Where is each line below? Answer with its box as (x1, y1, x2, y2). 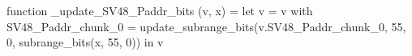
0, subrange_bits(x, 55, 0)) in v (6, 34, 164, 50)
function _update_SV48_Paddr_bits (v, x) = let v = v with (6, 2, 313, 18)
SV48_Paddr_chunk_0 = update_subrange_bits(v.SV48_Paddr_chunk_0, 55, (6, 18, 406, 34)
